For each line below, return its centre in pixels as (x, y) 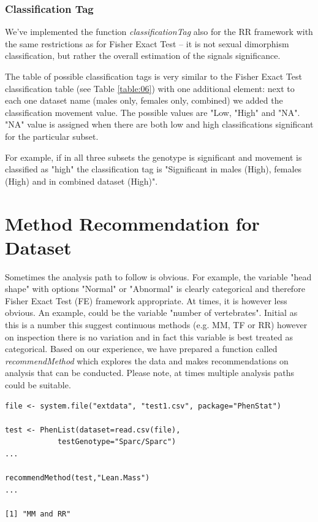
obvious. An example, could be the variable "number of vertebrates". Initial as (151, 313)
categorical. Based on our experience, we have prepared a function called (141, 349)
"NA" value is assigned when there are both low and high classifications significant (159, 124)
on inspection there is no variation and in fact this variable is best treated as (149, 336)
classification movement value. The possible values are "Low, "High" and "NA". (153, 112)
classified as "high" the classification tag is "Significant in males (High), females (153, 169)
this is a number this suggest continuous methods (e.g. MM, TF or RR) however (156, 325)
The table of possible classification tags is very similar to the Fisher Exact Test (153, 76)
